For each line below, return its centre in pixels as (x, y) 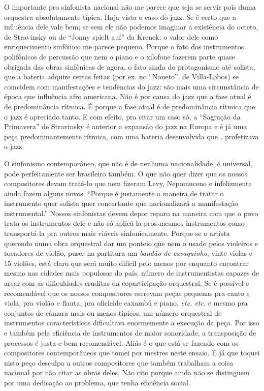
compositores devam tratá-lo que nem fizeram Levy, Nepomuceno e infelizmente (128, 183)
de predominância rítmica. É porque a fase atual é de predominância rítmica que (130, 106)
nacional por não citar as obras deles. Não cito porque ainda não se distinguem (127, 372)
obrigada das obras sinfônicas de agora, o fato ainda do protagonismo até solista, (130, 66)
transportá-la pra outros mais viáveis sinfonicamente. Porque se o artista (117, 233)
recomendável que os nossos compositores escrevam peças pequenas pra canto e (127, 293)
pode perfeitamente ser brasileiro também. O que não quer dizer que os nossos (126, 173)
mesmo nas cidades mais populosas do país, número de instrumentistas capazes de (132, 273)
